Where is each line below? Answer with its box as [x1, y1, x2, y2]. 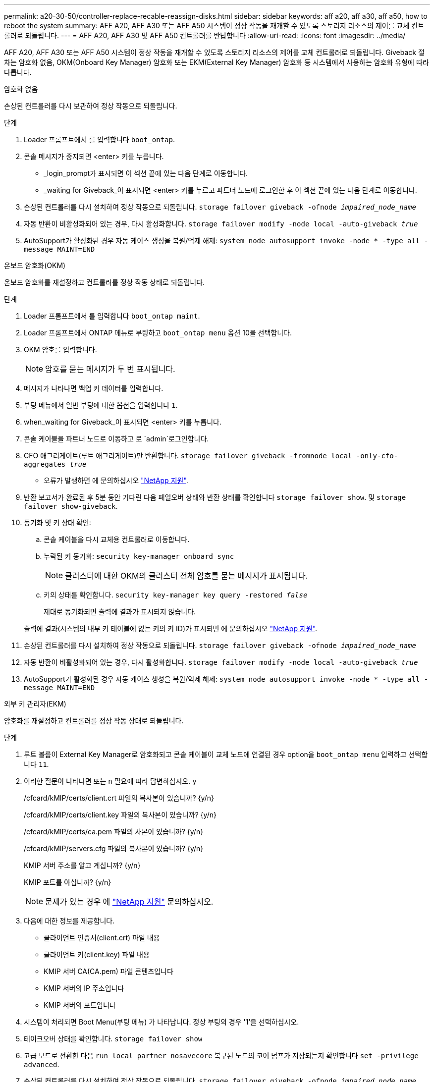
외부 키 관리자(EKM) [4, 700, 66, 708]
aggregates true [24, 460, 87, 468]
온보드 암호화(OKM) [4, 261, 66, 270]
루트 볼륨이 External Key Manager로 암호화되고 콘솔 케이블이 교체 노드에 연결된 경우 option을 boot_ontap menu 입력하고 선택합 [24, 750, 428, 758]
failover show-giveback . [24, 502, 118, 510]
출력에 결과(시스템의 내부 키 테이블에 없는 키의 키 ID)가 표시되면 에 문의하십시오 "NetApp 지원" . [24, 624, 318, 633]
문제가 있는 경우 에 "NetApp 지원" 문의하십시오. [45, 897, 214, 907]
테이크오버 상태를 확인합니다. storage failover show [24, 1034, 203, 1043]
